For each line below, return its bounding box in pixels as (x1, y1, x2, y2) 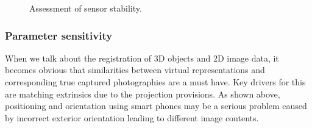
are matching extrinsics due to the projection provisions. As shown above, (5, 87, 280, 100)
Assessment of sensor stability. (29, 2, 142, 14)
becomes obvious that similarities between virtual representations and (5, 63, 265, 76)
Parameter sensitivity (5, 27, 113, 43)
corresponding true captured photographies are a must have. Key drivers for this (5, 76, 306, 88)
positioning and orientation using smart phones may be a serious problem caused (5, 99, 307, 112)
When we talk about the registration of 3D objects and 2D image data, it (5, 51, 279, 64)
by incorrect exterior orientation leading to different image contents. (5, 111, 259, 124)
